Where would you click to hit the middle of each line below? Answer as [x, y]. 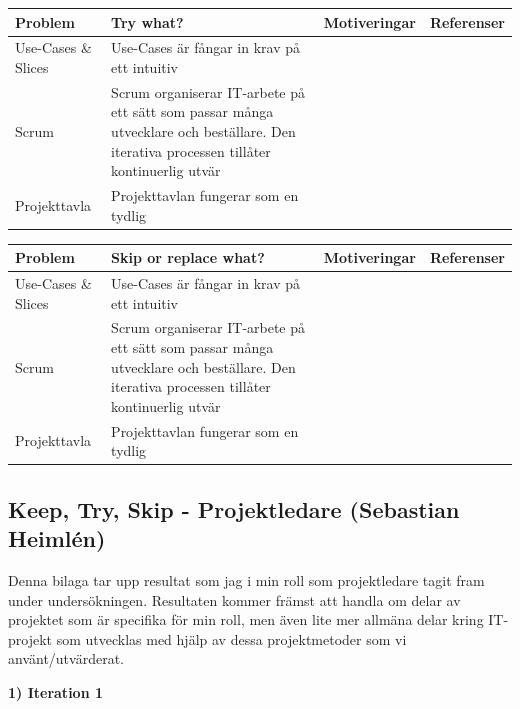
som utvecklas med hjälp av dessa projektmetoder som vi [231, 638]
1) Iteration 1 [56, 691]
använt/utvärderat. [66, 658]
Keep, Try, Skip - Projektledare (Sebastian [234, 508]
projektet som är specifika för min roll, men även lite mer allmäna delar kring [246, 619]
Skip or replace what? [188, 257]
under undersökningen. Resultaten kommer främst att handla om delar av [234, 599]
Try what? [147, 21]
